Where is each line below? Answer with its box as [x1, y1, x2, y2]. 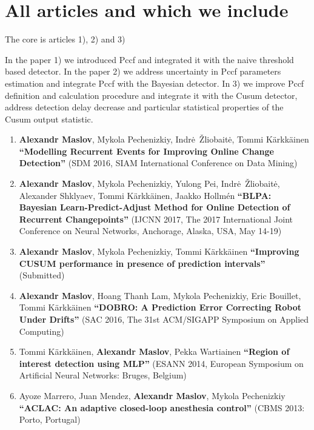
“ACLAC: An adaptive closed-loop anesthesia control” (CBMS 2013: [19, 401, 305, 414]
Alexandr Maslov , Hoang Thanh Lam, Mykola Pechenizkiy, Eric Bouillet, [19, 289, 301, 301]
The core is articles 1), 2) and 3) [5, 33, 125, 45]
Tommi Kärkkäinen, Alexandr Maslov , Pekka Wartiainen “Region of [19, 345, 290, 358]
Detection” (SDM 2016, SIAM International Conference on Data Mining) [19, 156, 298, 169]
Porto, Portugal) [19, 413, 81, 426]
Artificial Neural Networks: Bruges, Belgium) [19, 369, 187, 381]
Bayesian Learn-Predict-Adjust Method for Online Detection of [19, 201, 290, 213]
